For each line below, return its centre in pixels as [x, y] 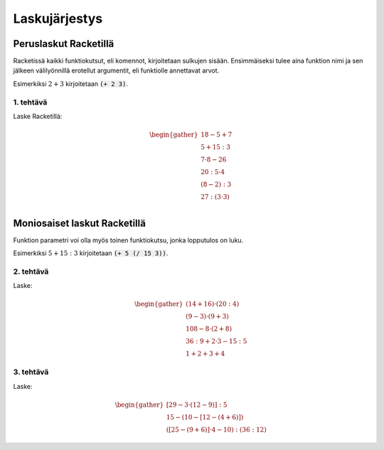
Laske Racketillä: [38, 116]
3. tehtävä [31, 372]
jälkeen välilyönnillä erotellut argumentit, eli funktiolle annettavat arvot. [116, 70]
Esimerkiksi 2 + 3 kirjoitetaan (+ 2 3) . [70, 84]
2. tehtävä [31, 272]
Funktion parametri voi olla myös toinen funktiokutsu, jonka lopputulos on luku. [128, 240]
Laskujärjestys [58, 18]
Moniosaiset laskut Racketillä [79, 223]
